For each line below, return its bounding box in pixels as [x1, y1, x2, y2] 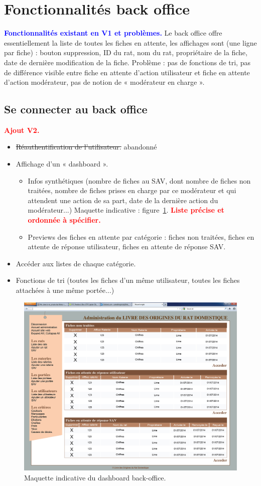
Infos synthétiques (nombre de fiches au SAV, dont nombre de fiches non [28, 175, 251, 186]
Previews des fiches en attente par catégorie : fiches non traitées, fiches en [28, 231, 254, 242]
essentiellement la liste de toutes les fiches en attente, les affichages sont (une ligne [4, 37, 257, 48]
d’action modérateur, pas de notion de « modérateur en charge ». [4, 77, 205, 87]
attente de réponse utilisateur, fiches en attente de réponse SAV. [28, 241, 226, 252]
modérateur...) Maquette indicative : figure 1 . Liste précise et [28, 205, 224, 215]
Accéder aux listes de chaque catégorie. [16, 258, 136, 268]
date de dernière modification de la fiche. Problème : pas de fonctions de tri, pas [4, 57, 250, 67]
